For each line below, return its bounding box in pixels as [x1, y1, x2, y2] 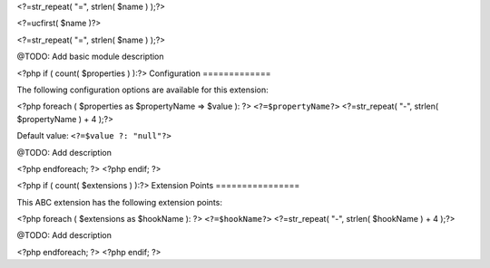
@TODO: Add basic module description [16, 51, 164, 62]
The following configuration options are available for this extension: [16, 84, 269, 95]
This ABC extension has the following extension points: [16, 196, 222, 207]
